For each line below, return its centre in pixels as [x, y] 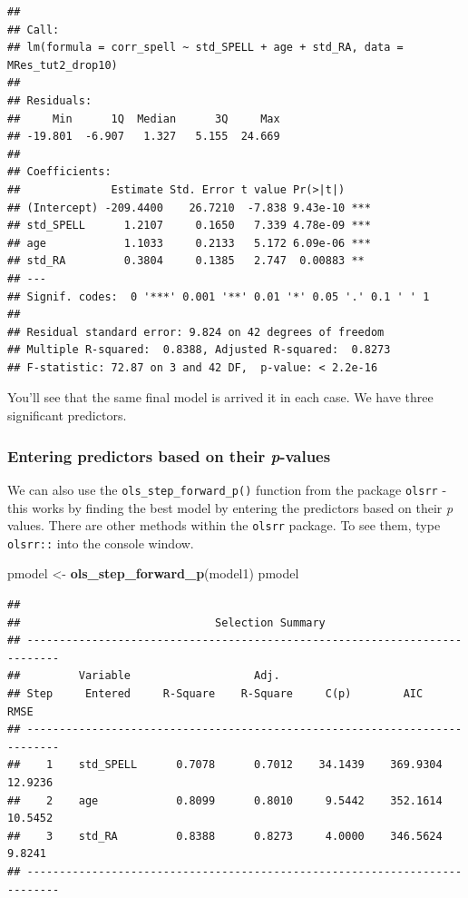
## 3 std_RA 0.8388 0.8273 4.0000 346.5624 [225, 836]
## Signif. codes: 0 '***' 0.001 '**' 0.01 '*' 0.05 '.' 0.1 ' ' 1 [219, 296]
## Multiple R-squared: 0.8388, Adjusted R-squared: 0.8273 [199, 350]
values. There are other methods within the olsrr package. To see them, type [224, 525]
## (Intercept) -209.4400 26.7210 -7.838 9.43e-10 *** [189, 207]
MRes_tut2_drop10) [63, 65]
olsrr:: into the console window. [101, 543]
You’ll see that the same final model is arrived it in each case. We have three [220, 397]
